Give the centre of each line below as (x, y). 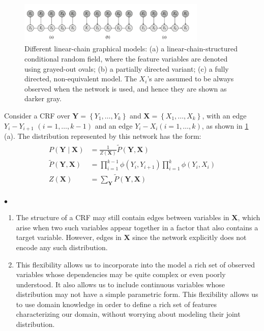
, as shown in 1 (225, 125)
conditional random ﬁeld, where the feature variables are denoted (126, 59)
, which (249, 217)
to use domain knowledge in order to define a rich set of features (116, 304)
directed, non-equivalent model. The (81, 79)
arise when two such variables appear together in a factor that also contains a (137, 227)
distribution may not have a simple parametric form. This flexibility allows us (137, 294)
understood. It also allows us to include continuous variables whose (120, 284)
